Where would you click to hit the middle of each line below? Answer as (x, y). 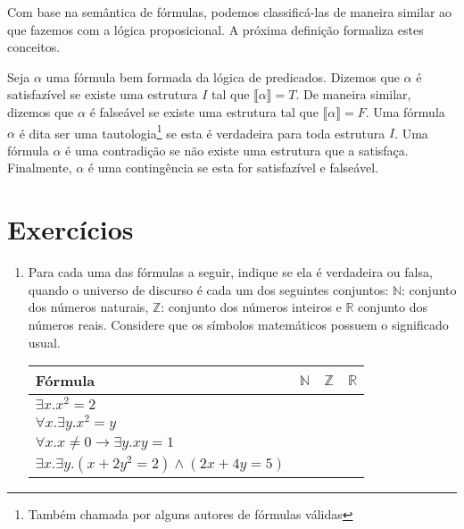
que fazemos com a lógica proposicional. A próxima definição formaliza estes (215, 29)
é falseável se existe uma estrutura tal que (204, 111)
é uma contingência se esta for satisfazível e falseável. (233, 168)
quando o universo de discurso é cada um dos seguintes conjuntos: (208, 289)
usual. (44, 342)
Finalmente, (40, 168)
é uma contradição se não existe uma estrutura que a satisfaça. (237, 150)
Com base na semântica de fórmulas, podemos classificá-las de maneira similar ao (230, 12)
